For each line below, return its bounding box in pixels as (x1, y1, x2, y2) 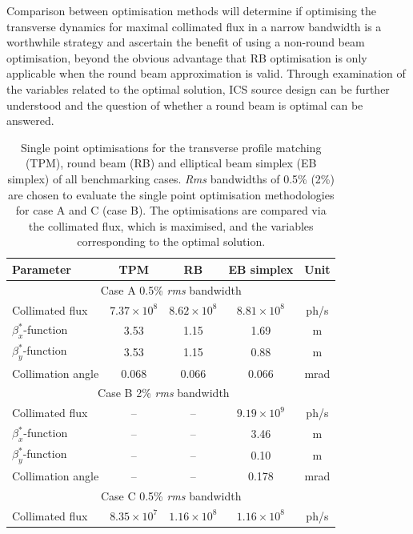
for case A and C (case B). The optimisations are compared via (15, 202, 327, 219)
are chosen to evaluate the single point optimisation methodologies (7, 186, 335, 203)
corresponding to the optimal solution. (77, 233, 266, 250)
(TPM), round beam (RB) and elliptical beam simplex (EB (25, 155, 317, 171)
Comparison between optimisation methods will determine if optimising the (6, 2, 376, 18)
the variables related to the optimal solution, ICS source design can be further (6, 80, 390, 97)
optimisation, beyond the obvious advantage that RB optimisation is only (6, 49, 367, 66)
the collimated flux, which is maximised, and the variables (28, 217, 314, 234)
